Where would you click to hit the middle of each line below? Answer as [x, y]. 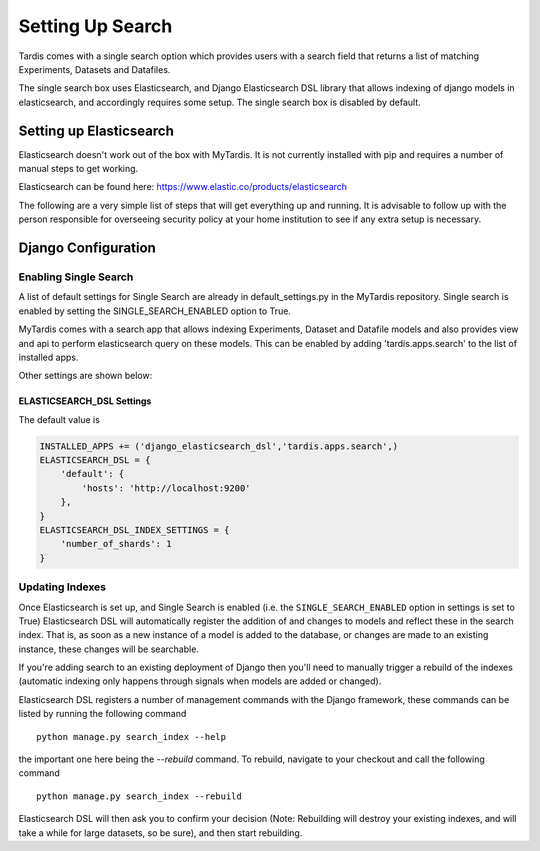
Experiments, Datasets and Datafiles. [94, 69]
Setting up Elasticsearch [96, 130]
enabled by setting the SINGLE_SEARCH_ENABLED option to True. [155, 311]
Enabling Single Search [76, 277]
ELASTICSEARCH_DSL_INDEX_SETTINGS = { [134, 530]
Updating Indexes [62, 587]
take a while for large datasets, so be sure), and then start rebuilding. [160, 832]
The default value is [59, 419]
